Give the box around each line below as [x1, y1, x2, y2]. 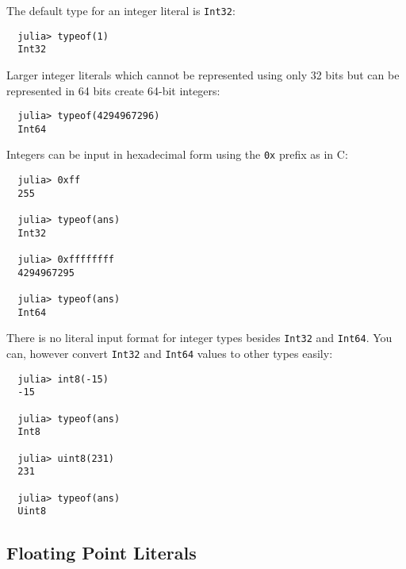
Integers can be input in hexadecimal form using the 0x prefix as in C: [6, 146, 348, 163]
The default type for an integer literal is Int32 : [6, 2, 236, 18]
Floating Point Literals [6, 540, 197, 565]
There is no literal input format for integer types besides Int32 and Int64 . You [6, 329, 393, 346]
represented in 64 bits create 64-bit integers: [6, 82, 220, 98]
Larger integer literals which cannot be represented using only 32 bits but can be [6, 66, 400, 83]
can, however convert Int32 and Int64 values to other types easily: [6, 345, 333, 361]
